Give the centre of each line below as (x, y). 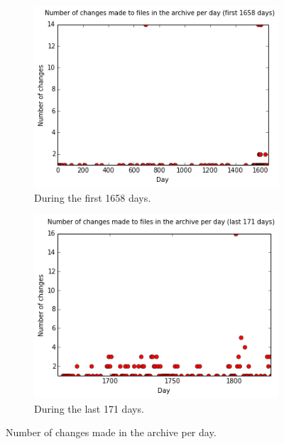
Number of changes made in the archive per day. (111, 432)
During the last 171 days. (89, 408)
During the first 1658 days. (93, 197)
